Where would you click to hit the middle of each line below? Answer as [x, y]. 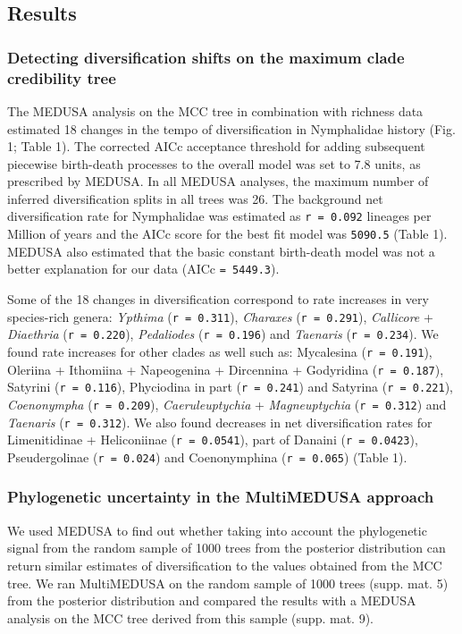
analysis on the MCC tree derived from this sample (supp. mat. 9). [190, 617]
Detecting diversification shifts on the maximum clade [206, 57]
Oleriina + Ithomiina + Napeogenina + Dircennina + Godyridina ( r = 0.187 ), [226, 369]
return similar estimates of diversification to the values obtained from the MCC [225, 565]
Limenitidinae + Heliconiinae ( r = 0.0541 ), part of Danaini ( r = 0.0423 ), [213, 440]
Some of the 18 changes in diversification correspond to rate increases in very [218, 299]
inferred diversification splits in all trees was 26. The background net [195, 198]
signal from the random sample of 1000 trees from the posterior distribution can [227, 548]
